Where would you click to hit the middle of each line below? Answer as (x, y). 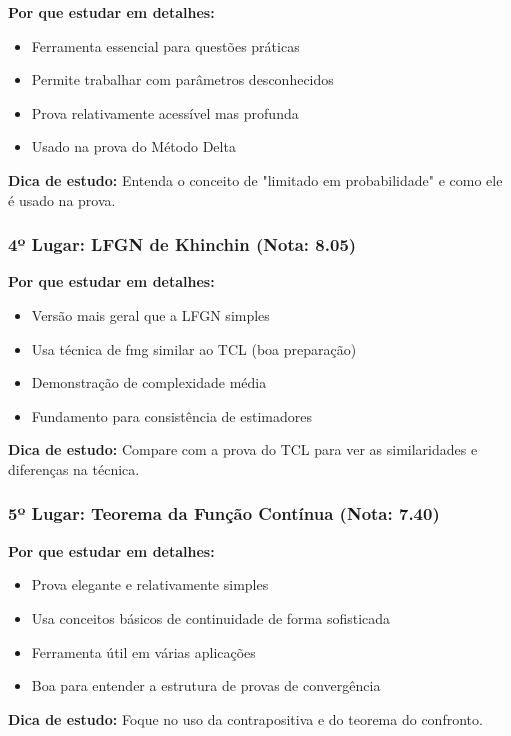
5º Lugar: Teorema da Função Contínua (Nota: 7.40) (224, 513)
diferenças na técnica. (74, 468)
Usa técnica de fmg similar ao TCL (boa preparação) (194, 348)
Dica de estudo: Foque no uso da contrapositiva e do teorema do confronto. (245, 718)
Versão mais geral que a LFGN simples (150, 314)
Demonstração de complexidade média (149, 382)
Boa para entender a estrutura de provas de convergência (206, 685)
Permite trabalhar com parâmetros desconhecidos (182, 79)
